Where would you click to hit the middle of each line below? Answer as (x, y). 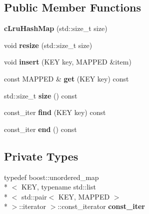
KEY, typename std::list (58, 187)
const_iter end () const (40, 129)
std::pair (34, 196)
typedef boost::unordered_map (51, 177)
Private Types (41, 156)
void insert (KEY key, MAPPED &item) (68, 62)
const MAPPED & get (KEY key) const (66, 78)
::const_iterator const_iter (101, 206)
